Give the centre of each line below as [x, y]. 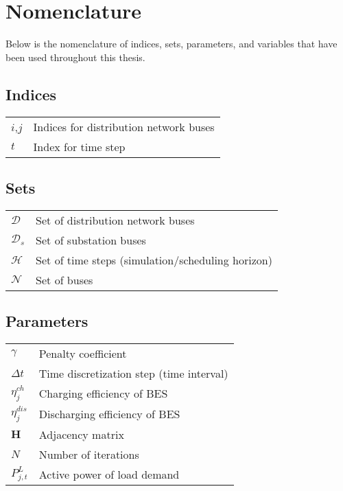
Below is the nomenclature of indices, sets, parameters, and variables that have [171, 44]
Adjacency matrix [81, 434]
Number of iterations [89, 454]
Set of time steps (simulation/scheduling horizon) [154, 260]
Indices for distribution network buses [124, 126]
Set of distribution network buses [115, 220]
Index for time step [79, 146]
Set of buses [64, 279]
